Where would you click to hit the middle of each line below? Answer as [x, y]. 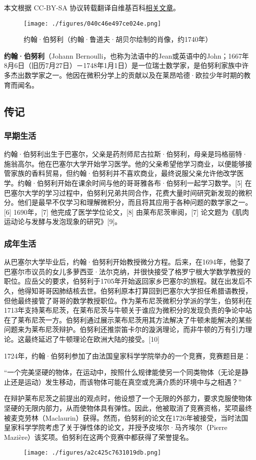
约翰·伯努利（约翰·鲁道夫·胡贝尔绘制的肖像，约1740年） [118, 39]
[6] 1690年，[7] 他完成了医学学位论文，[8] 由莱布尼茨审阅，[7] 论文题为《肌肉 [127, 212]
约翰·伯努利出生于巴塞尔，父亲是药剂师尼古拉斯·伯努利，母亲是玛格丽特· [126, 154]
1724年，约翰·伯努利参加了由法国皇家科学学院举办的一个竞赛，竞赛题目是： [127, 355]
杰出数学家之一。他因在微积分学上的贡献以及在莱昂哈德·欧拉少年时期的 [127, 75]
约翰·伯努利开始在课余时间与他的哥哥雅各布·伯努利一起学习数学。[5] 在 [135, 183]
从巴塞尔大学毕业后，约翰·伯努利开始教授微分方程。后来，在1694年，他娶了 [127, 262]
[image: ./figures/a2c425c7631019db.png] [93, 453]
